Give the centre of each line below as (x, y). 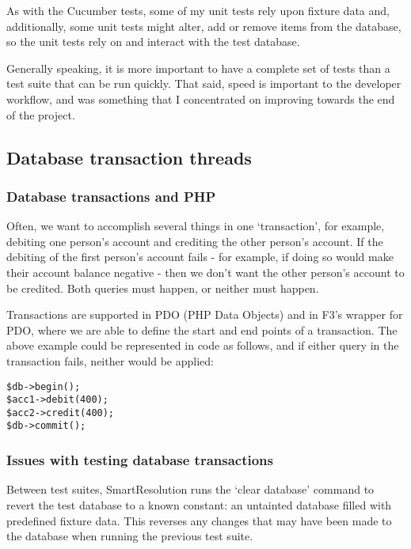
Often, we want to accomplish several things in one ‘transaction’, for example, (196, 226)
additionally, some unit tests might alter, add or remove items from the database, (204, 26)
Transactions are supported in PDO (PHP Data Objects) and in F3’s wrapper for (205, 314)
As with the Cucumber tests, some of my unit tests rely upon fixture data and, (198, 10)
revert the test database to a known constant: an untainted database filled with (199, 504)
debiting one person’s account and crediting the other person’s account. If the (195, 241)
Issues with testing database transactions (140, 460)
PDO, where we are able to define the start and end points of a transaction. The (202, 329)
